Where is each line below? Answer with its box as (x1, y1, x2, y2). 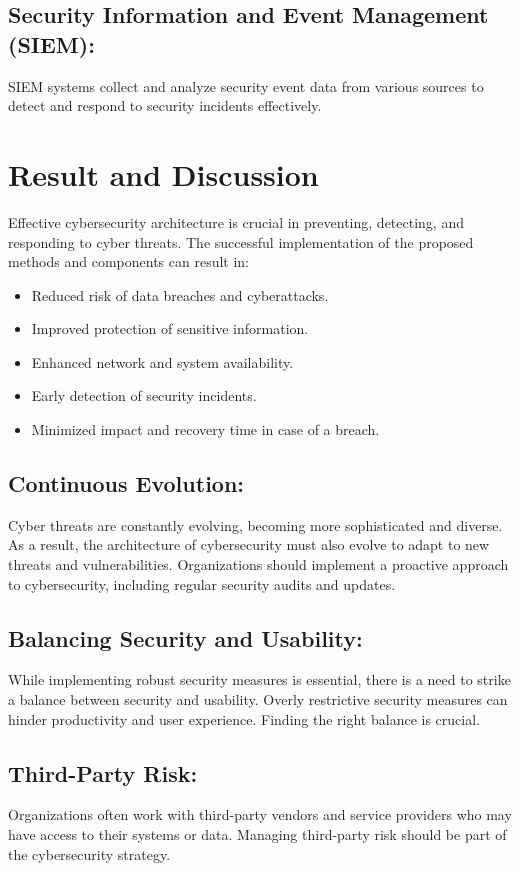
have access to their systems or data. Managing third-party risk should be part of (8, 824, 507, 845)
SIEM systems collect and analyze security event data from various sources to (8, 75, 484, 96)
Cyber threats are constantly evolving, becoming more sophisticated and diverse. (8, 514, 503, 535)
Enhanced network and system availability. (31, 351, 294, 372)
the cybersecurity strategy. (8, 843, 171, 864)
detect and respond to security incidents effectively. (8, 95, 322, 116)
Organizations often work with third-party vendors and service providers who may (8, 804, 512, 825)
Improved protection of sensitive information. (31, 318, 309, 339)
